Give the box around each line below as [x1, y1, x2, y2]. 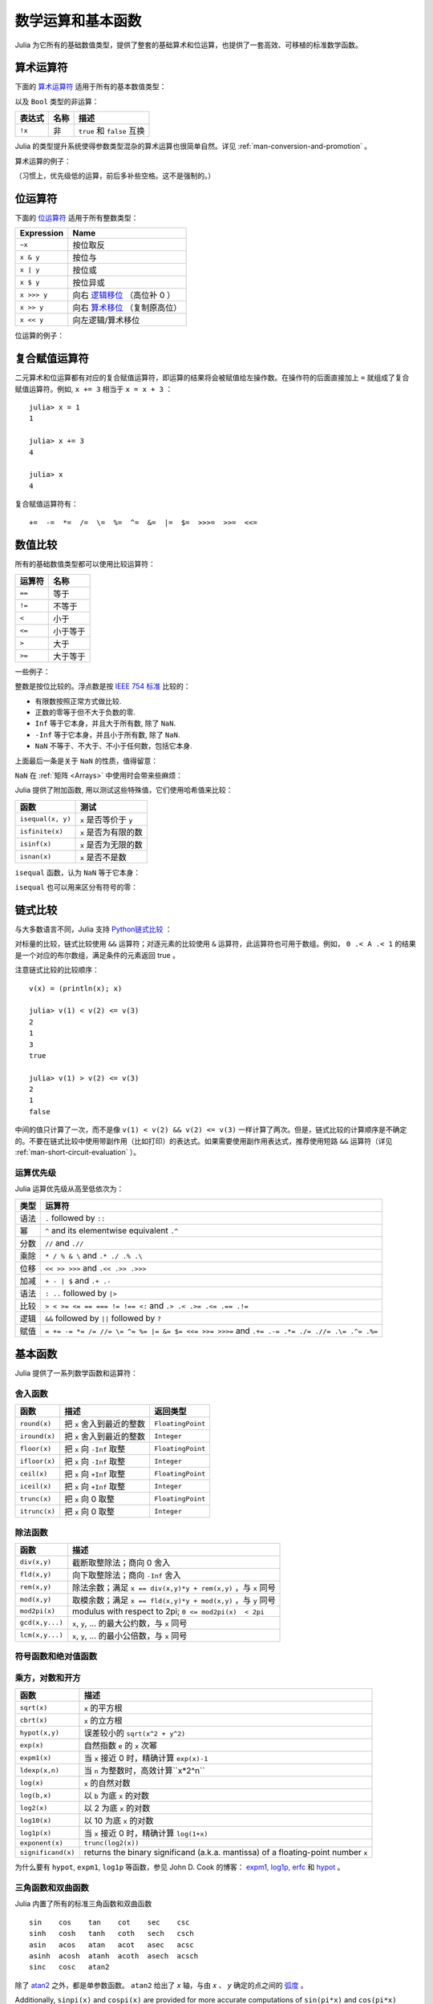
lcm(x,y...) [19, 1631, 63, 1639]
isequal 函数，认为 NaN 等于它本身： [14, 867, 141, 877]
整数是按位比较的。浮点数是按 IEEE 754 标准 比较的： [14, 681, 191, 691]
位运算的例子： [14, 331, 64, 341]
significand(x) [19, 1848, 75, 1857]
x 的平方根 [83, 1703, 123, 1714]
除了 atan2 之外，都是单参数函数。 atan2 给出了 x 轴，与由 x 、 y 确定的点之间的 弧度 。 [14, 1980, 308, 1990]
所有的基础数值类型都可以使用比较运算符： [14, 560, 156, 569]
